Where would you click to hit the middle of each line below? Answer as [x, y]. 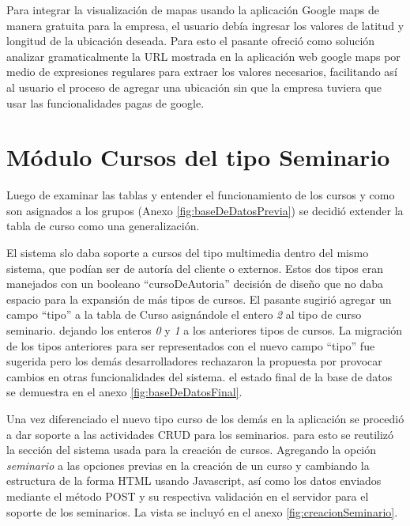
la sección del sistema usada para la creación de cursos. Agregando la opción [192, 450]
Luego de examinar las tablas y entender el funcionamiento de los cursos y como [201, 195]
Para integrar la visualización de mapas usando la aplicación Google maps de [193, 9]
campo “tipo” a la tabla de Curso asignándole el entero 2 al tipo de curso [184, 314]
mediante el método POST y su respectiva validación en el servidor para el [188, 496]
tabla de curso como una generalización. [103, 226]
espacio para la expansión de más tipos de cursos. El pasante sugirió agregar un [199, 299]
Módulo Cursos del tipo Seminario [198, 157]
